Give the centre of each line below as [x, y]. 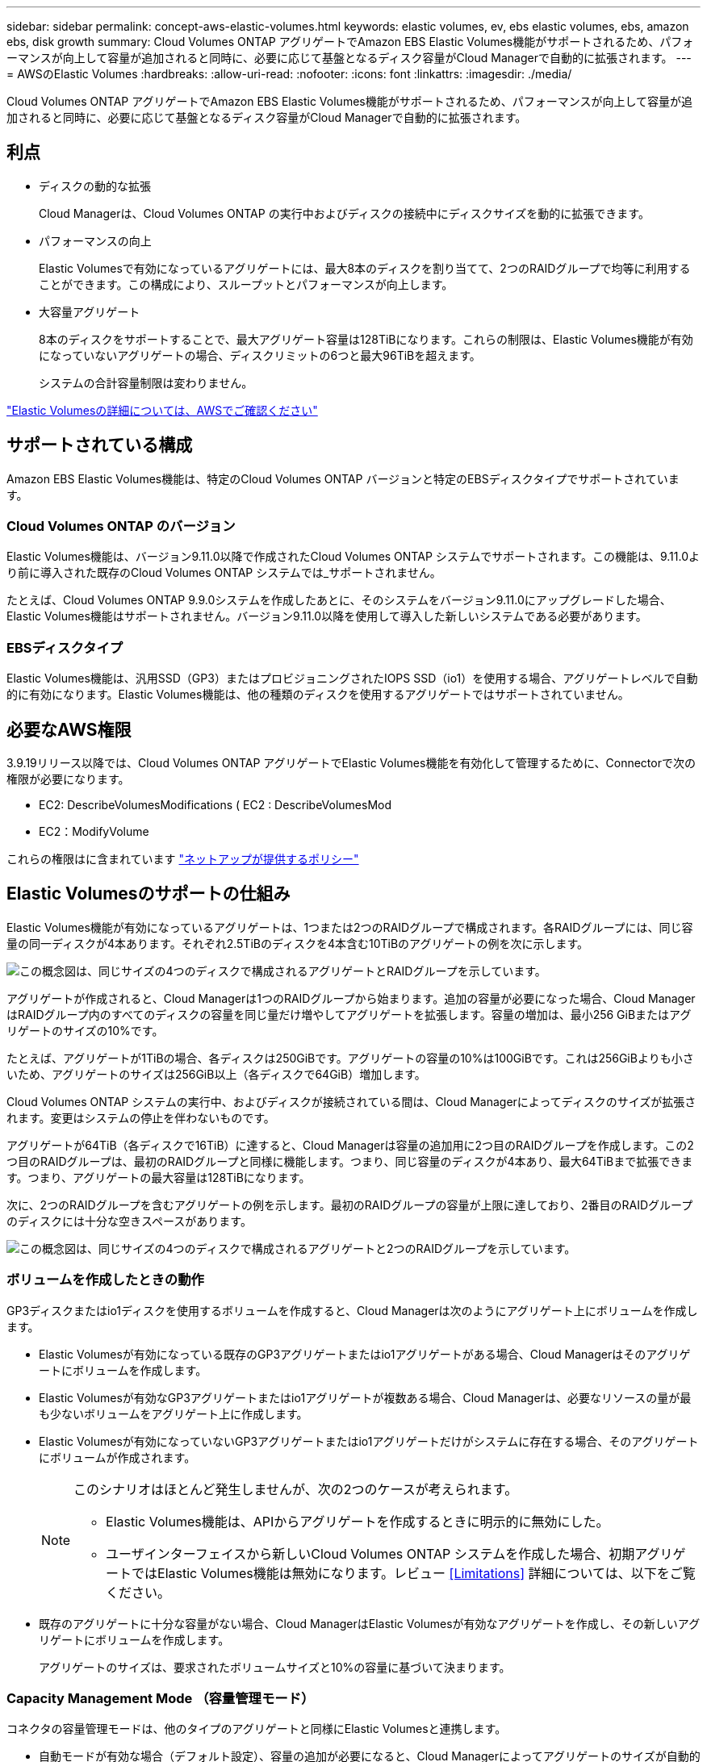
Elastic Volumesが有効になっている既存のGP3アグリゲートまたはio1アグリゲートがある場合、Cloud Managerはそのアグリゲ [365, 1354]
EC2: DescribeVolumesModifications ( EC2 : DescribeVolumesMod [215, 805]
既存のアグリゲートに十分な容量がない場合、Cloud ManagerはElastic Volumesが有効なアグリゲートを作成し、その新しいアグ [370, 1623]
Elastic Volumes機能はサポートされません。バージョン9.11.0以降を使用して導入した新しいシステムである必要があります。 [327, 616]
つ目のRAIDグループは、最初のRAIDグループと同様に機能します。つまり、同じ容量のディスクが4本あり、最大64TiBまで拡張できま [350, 1161]
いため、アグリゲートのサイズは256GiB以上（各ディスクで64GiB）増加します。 [216, 1074]
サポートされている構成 [100, 445]
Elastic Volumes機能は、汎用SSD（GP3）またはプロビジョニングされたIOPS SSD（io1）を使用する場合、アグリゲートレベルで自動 [352, 678]
